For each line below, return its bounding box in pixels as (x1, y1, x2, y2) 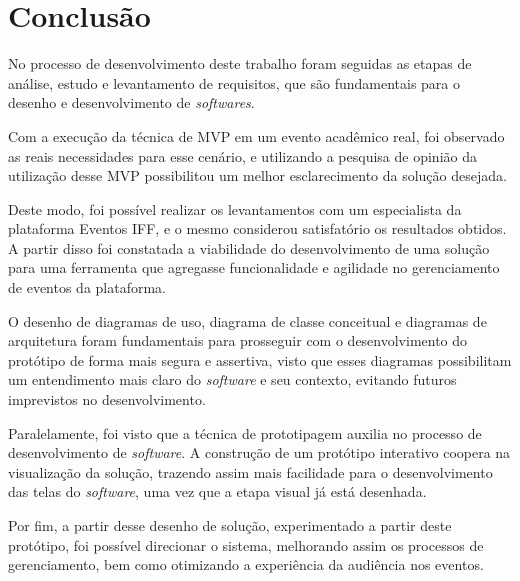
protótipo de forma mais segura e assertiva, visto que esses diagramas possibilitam (8, 349, 512, 370)
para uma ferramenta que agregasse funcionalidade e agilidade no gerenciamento (8, 257, 500, 278)
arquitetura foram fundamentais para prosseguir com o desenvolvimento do (8, 330, 468, 351)
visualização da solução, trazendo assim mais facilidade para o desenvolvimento (8, 461, 493, 482)
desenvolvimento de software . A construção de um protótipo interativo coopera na (8, 442, 511, 463)
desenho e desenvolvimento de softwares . (8, 92, 255, 113)
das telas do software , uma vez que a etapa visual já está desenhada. (8, 481, 427, 502)
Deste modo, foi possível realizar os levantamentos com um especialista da (8, 198, 462, 219)
